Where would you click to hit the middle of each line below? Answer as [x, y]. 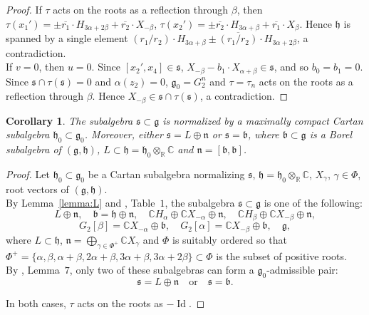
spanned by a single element [67, 38]
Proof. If [24, 9]
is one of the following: [313, 203]
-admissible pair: [302, 270]
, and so [291, 67]
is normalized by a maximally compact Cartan [263, 120]
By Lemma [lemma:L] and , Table [80, 203]
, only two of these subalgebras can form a [162, 270]
